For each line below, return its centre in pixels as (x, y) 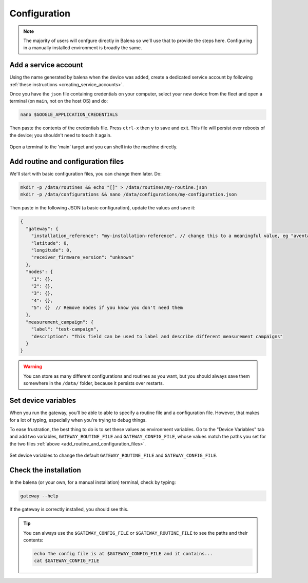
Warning (33, 366)
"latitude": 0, (50, 243)
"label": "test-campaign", (65, 329)
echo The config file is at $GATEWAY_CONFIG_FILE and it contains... (123, 554)
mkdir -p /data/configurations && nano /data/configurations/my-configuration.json (129, 195)
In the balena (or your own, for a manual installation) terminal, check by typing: (93, 482)
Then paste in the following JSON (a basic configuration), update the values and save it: (102, 208)
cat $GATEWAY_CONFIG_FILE (67, 561)
